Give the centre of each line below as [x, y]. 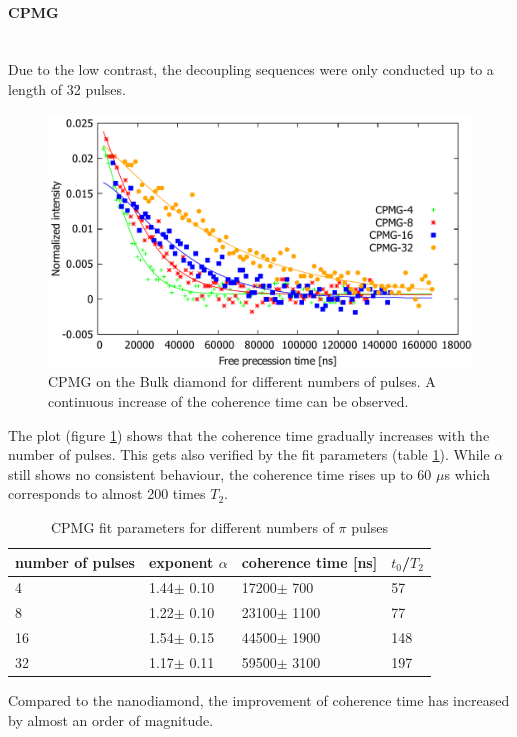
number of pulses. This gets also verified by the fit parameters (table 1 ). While [249, 454]
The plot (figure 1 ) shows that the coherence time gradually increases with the [249, 434]
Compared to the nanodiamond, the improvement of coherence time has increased [259, 700]
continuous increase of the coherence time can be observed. [228, 401]
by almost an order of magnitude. [111, 719]
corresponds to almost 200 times [107, 493]
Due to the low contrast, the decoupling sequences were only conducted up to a [251, 69]
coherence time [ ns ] [309, 561]
